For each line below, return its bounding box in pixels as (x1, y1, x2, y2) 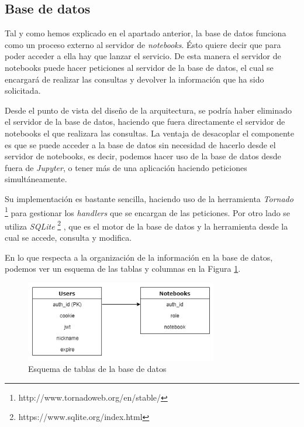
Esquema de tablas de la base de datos (28, 363, 167, 375)
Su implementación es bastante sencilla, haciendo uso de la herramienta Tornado (5, 192, 293, 204)
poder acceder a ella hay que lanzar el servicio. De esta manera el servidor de (5, 50, 281, 62)
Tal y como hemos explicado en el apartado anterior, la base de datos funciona (5, 27, 286, 39)
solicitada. (5, 84, 41, 97)
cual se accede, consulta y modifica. (5, 231, 132, 244)
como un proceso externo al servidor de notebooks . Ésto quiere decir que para (5, 38, 281, 50)
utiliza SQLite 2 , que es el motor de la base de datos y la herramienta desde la (5, 218, 288, 232)
